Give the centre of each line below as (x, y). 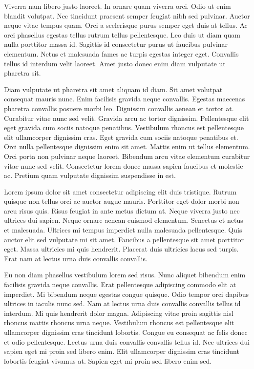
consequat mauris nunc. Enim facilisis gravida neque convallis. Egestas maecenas (125, 99)
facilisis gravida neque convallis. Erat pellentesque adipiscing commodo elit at (120, 284)
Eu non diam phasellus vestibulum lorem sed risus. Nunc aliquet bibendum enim (125, 275)
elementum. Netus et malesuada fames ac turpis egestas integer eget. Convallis (121, 53)
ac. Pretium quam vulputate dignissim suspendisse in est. (90, 175)
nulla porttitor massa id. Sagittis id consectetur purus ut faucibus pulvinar (116, 44)
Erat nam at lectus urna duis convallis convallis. (76, 258)
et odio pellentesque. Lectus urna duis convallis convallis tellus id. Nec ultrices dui (127, 341)
